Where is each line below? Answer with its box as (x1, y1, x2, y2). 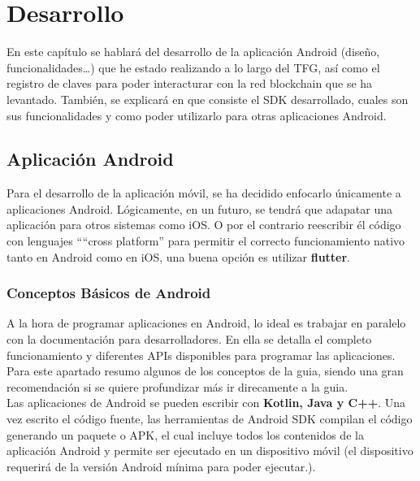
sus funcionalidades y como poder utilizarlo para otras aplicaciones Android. (6, 106, 387, 123)
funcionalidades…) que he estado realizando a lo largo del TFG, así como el (6, 58, 380, 76)
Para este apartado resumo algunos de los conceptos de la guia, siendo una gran (6, 362, 404, 379)
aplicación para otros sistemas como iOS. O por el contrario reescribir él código (6, 216, 401, 233)
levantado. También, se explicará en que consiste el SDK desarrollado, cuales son (6, 90, 409, 107)
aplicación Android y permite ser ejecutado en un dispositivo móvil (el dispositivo (6, 442, 414, 459)
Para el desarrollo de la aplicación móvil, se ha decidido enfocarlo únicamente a (6, 184, 401, 201)
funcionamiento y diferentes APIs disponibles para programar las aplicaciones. (6, 346, 396, 363)
